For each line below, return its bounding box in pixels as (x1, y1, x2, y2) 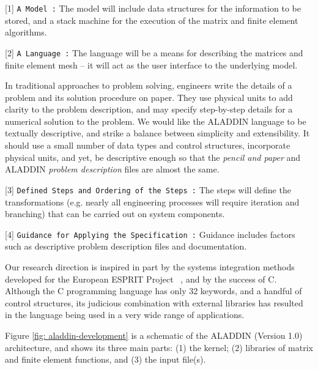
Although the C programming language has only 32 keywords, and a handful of (5, 284, 302, 297)
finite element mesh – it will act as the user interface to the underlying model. (5, 58, 298, 71)
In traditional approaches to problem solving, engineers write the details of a (5, 79, 292, 92)
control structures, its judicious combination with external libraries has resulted (5, 296, 303, 309)
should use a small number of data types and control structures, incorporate (5, 139, 290, 152)
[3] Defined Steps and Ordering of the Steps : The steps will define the (5, 183, 291, 196)
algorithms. (5, 26, 47, 39)
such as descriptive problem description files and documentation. (5, 240, 247, 253)
